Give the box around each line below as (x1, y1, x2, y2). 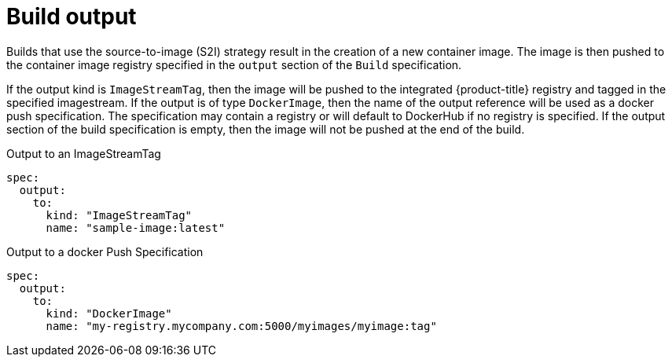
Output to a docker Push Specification (6, 244, 204, 258)
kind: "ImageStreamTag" (46, 208, 193, 222)
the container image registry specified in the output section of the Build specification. (6, 57, 462, 71)
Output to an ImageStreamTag (6, 146, 161, 160)
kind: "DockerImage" (46, 306, 172, 320)
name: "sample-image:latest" (46, 221, 226, 234)
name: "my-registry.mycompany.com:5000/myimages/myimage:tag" (46, 319, 437, 332)
